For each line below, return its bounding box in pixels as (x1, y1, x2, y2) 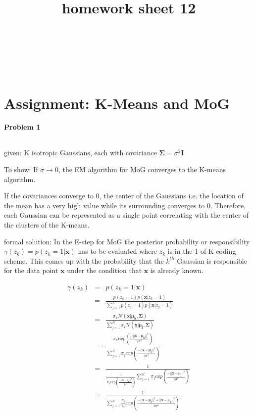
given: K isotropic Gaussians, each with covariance (4, 147, 157, 158)
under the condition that (67, 265, 142, 276)
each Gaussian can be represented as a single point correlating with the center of (4, 210, 249, 220)
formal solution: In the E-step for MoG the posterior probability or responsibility (4, 236, 250, 246)
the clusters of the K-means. (4, 220, 90, 230)
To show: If (4, 164, 38, 175)
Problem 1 (4, 122, 41, 132)
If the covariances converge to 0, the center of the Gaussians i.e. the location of (4, 190, 244, 201)
